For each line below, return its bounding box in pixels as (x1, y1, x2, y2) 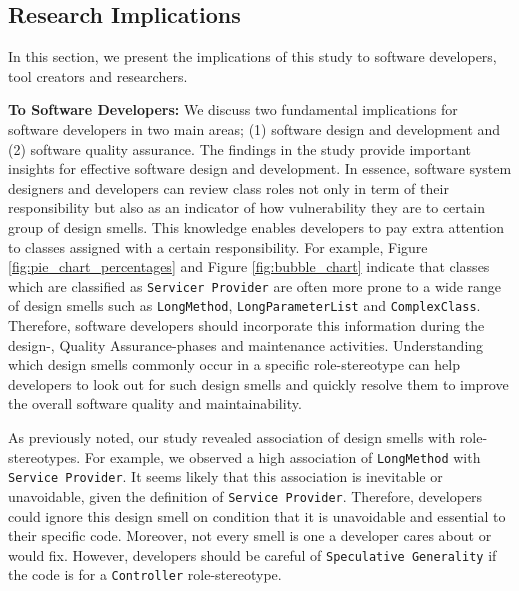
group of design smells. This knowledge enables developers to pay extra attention (8, 216, 505, 237)
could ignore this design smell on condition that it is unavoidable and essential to (8, 505, 506, 526)
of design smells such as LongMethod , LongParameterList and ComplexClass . (8, 295, 481, 316)
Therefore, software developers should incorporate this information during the (8, 315, 485, 336)
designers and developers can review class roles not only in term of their (8, 177, 449, 198)
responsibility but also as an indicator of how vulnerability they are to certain (8, 197, 485, 218)
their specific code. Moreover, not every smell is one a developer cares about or (8, 525, 492, 546)
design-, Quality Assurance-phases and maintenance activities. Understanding (8, 334, 484, 355)
